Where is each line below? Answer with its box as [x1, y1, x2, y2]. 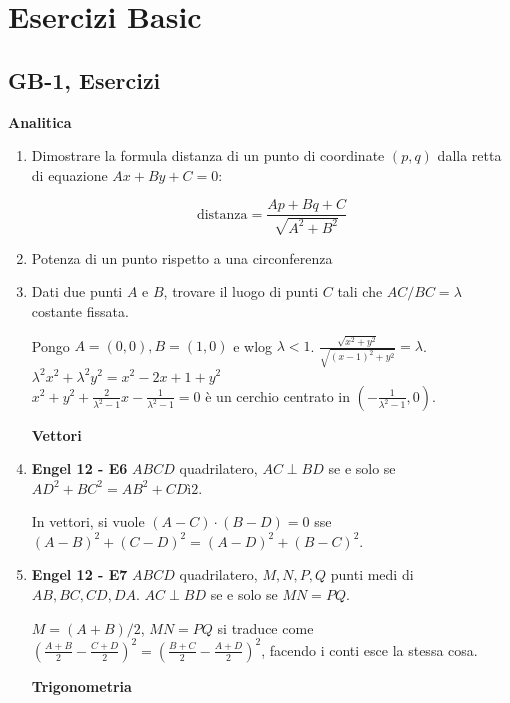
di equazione [31, 164, 108, 185]
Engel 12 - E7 [31, 564, 128, 585]
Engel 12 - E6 [31, 458, 128, 479]
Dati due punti [31, 281, 123, 302]
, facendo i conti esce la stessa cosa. [261, 639, 478, 660]
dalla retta [437, 145, 502, 166]
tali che [337, 281, 383, 302]
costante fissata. [31, 301, 129, 321]
